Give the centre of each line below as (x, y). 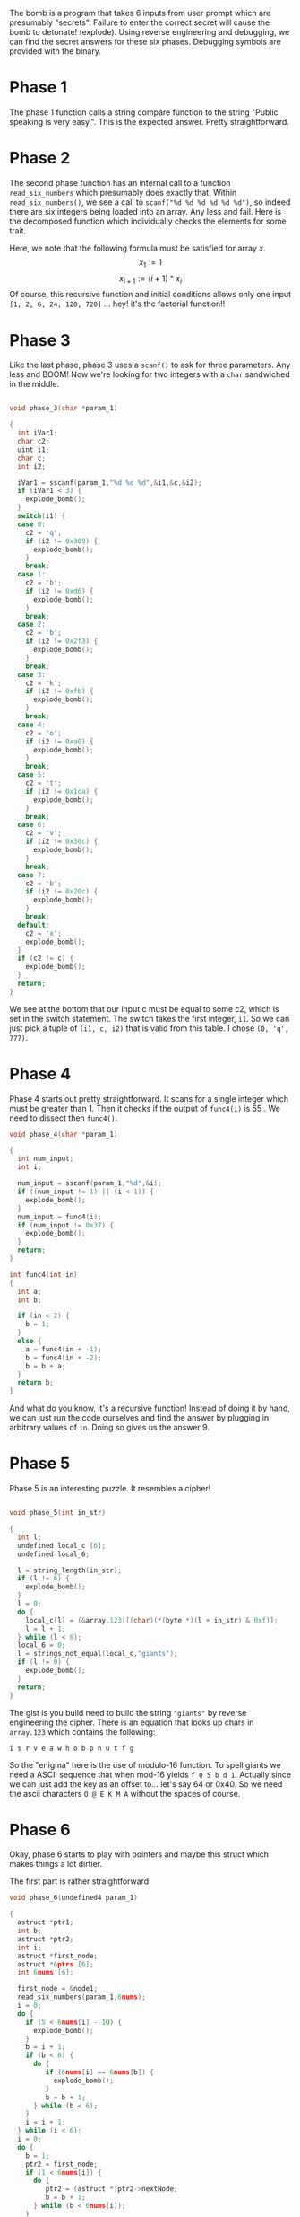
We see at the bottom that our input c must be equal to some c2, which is (144, 1008)
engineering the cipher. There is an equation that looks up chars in (132, 1722)
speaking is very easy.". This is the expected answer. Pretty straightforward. (149, 121)
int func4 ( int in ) (43, 1274)
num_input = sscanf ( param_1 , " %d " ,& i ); (90, 1183)
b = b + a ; (46, 1366)
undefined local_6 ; (54, 1554)
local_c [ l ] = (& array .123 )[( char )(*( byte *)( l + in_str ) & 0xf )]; (152, 1620)
